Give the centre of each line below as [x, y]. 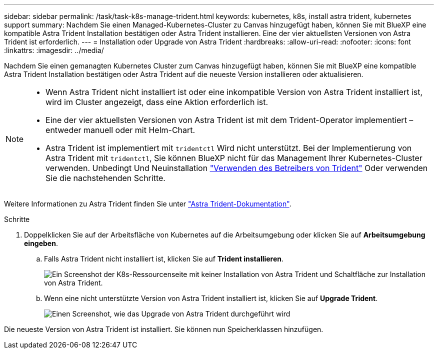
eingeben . [41, 243]
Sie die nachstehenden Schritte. [105, 178]
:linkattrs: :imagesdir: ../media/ [54, 50]
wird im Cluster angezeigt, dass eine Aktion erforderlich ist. [157, 102]
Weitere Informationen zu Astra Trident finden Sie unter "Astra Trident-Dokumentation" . [148, 204]
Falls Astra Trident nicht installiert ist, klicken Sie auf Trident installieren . [164, 259]
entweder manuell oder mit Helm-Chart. [120, 130]
